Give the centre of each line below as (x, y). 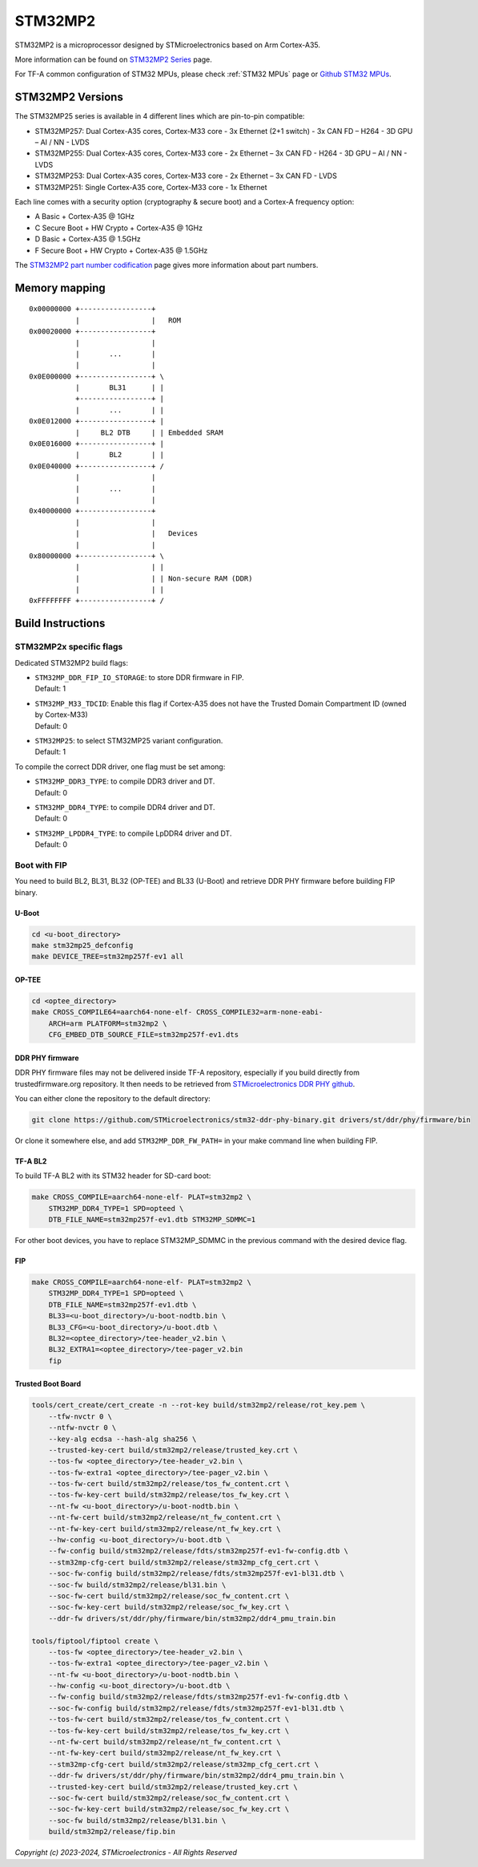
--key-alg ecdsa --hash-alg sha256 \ (123, 1439)
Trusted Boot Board (48, 1384)
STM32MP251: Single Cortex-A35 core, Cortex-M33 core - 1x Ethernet (151, 187)
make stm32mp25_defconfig (82, 946)
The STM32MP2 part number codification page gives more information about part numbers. (167, 265)
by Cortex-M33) (61, 715)
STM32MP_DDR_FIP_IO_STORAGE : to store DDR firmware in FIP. (139, 678)
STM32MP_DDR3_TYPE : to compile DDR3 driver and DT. (125, 781)
